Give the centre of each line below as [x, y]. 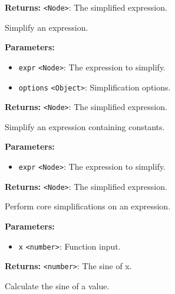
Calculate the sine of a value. [57, 285]
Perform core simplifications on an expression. [88, 206]
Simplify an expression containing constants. [85, 126]
